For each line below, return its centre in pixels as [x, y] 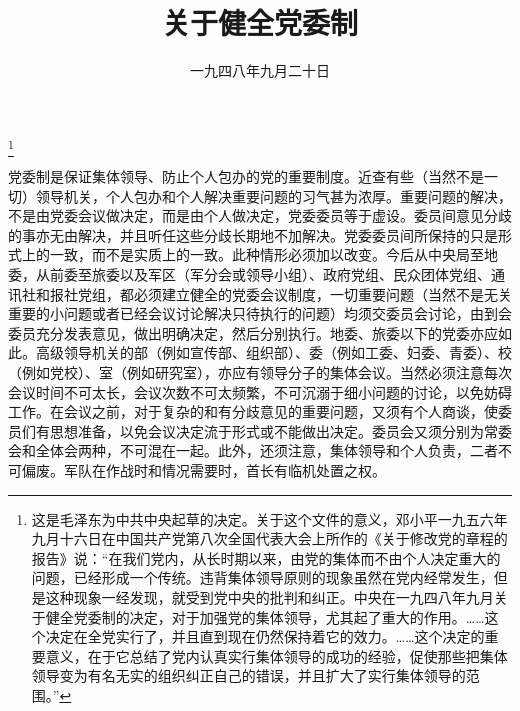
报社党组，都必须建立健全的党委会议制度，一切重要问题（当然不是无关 [280, 293]
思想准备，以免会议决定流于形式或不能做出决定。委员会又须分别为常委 [280, 430]
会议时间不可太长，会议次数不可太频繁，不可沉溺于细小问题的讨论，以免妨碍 [260, 391]
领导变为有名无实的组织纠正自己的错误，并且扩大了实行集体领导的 [248, 675]
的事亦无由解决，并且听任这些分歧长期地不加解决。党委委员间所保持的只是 [253, 234]
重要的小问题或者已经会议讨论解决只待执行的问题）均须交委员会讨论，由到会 [260, 313]
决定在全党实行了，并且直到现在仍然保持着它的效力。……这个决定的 [265, 636]
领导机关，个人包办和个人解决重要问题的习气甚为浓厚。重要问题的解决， [273, 195]
